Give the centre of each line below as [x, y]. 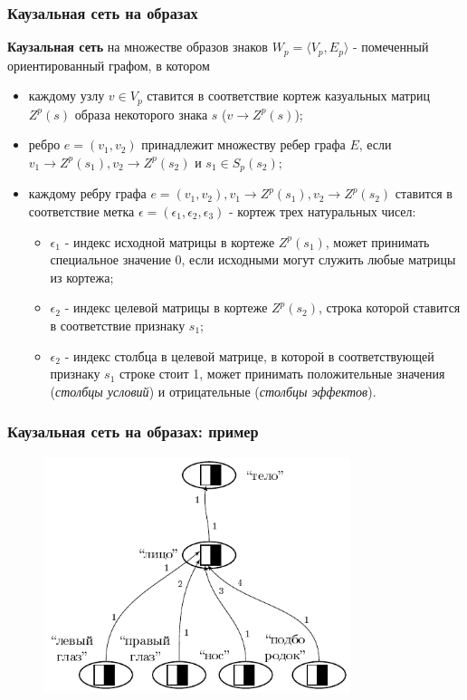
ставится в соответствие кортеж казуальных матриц [289, 96]
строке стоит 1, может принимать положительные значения [282, 374]
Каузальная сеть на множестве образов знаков [138, 47]
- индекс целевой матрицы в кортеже [166, 307]
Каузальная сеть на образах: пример [133, 432]
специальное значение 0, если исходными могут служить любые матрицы [253, 259]
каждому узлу [67, 96]
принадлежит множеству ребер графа [243, 144]
